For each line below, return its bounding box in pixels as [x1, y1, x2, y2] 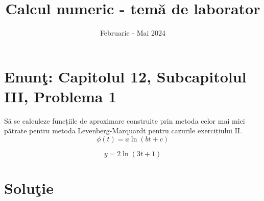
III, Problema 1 [4, 85, 117, 106]
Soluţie [4, 178, 54, 198]
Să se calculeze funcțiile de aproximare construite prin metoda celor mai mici [4, 115, 245, 126]
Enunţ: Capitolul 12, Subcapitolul [4, 66, 247, 87]
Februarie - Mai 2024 [100, 27, 166, 38]
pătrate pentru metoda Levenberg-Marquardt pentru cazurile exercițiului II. [4, 125, 243, 136]
